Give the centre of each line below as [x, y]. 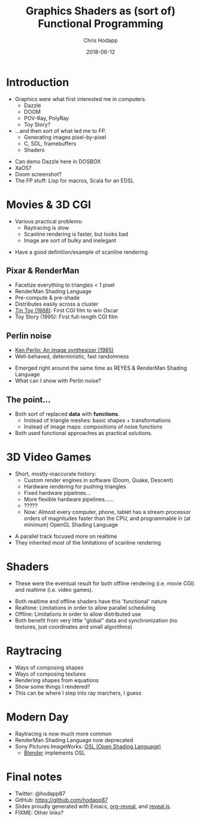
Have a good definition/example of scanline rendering [81, 252]
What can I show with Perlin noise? [58, 381]
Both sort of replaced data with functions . [67, 414]
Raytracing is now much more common [63, 734]
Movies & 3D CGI [49, 204]
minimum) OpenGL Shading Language [71, 524]
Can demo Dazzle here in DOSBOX [58, 161]
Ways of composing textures [50, 674]
